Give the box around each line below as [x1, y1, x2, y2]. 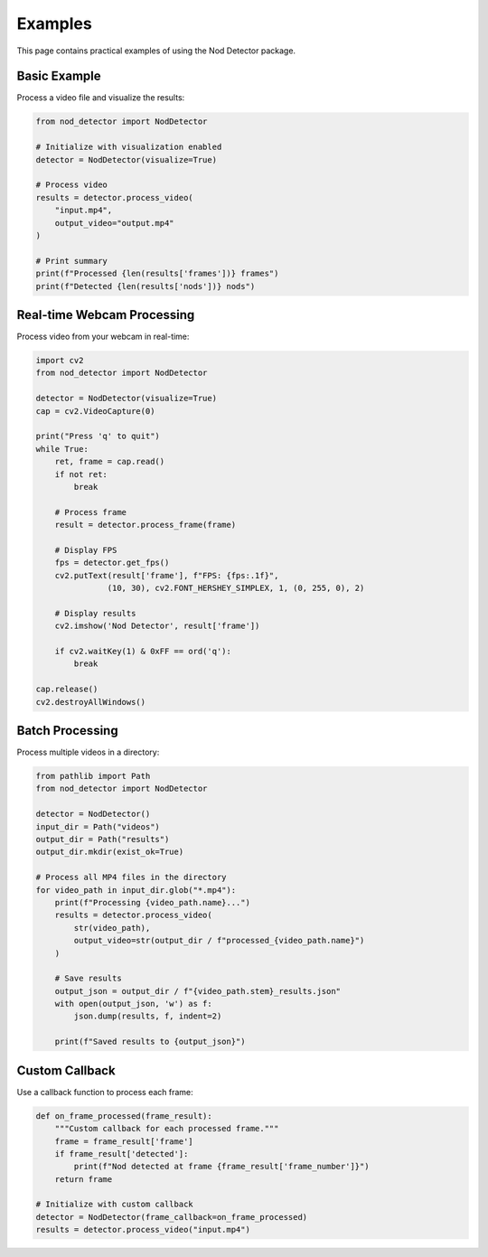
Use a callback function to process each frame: [16, 1086, 193, 1097]
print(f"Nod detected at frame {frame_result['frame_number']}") [73, 1161, 370, 1172]
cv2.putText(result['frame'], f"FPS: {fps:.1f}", [54, 570, 279, 580]
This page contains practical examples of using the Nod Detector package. [16, 45, 296, 56]
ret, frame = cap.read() [54, 456, 165, 467]
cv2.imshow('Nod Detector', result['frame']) [54, 621, 260, 632]
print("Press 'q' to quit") [35, 431, 160, 442]
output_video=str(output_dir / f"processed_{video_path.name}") [73, 935, 365, 946]
